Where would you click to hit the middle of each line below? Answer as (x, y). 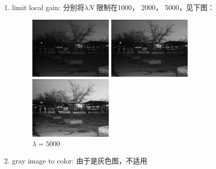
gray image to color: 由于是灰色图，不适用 (79, 160)
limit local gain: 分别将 (48, 7)
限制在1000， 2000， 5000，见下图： (155, 7)
